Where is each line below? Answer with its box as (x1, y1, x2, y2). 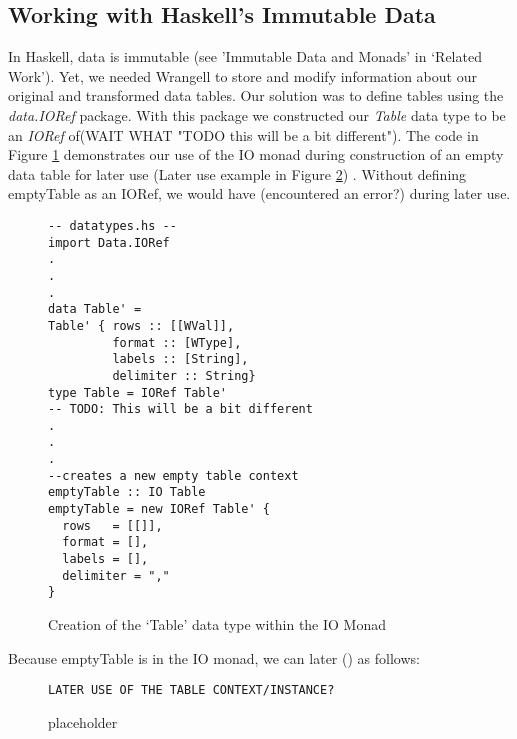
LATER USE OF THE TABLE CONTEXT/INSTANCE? (48, 683, 335, 698)
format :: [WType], (112, 335, 242, 350)
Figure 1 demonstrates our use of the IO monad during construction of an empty (8, 144, 504, 165)
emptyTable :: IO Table (48, 485, 206, 500)
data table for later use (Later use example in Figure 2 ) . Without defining (8, 163, 467, 184)
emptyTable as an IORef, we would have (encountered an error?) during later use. (8, 183, 511, 204)
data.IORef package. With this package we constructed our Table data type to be (8, 104, 506, 125)
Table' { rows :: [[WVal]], (48, 318, 235, 333)
